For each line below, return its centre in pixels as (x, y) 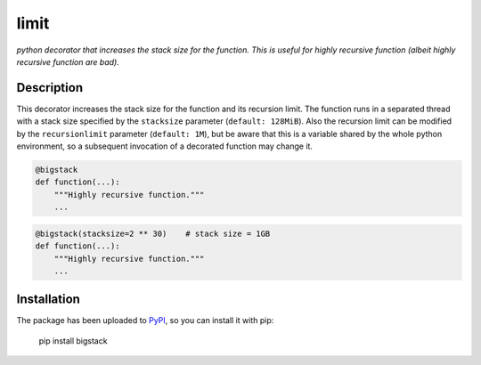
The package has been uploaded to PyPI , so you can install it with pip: (145, 320)
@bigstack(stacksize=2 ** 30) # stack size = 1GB (153, 233)
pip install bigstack (73, 341)
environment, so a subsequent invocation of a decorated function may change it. (165, 146)
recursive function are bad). (68, 61)
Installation (48, 300)
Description (50, 88)
